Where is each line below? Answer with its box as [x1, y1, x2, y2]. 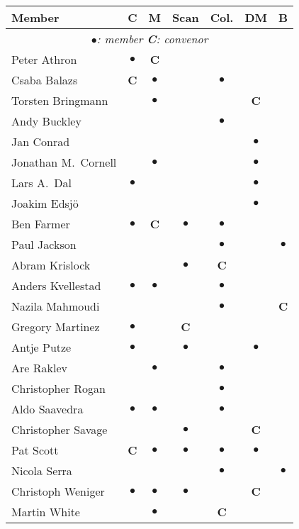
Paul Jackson [11, 236, 77, 252]
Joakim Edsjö [11, 195, 79, 211]
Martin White [11, 503, 80, 520]
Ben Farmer [11, 216, 70, 232]
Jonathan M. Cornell [11, 154, 117, 170]
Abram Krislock [11, 257, 91, 273]
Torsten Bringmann [11, 92, 108, 108]
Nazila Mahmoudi [11, 298, 100, 314]
